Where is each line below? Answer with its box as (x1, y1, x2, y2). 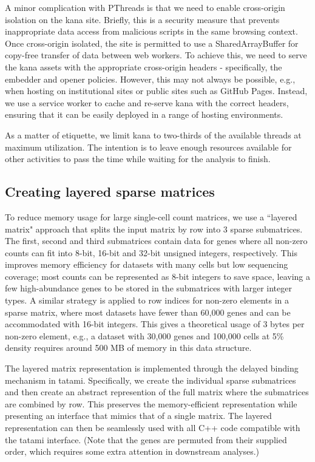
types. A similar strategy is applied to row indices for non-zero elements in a (5, 294, 290, 307)
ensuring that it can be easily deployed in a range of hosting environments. (5, 108, 283, 121)
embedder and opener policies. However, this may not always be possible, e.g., (5, 72, 296, 85)
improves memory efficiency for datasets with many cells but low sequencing (5, 258, 288, 271)
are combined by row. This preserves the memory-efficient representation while (5, 397, 297, 410)
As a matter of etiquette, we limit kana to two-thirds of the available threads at (5, 128, 302, 141)
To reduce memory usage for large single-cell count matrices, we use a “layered (5, 210, 297, 223)
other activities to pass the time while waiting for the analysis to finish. (5, 152, 271, 165)
